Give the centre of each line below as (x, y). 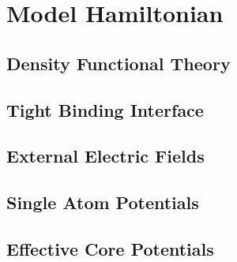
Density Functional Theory (118, 63)
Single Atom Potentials (103, 202)
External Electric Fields (105, 156)
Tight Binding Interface (105, 109)
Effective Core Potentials (110, 248)
